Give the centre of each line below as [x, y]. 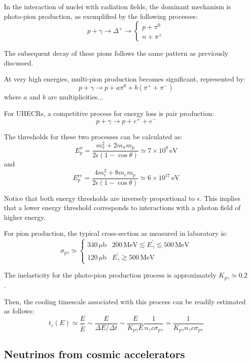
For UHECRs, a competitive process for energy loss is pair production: [109, 113]
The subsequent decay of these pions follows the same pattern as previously [116, 53]
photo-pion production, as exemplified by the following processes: [101, 16]
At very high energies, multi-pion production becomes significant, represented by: [125, 79]
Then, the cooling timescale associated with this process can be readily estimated [125, 301]
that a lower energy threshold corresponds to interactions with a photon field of [122, 207]
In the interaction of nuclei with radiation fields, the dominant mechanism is [117, 6]
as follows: [19, 311]
